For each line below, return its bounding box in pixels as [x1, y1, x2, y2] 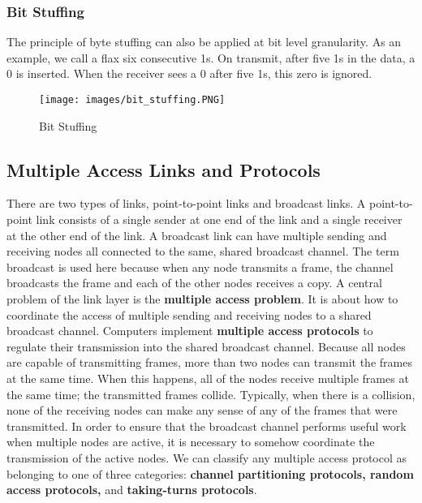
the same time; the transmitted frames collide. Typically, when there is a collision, [6, 385, 416, 402]
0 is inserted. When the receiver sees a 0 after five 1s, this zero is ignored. [6, 65, 372, 82]
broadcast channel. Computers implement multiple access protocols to [6, 322, 373, 339]
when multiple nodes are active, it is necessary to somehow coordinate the [6, 433, 375, 450]
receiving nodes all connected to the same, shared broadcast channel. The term [6, 243, 399, 260]
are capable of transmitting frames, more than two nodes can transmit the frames [6, 354, 412, 371]
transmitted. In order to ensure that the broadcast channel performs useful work [6, 417, 407, 434]
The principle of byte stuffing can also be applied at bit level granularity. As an [6, 33, 402, 50]
